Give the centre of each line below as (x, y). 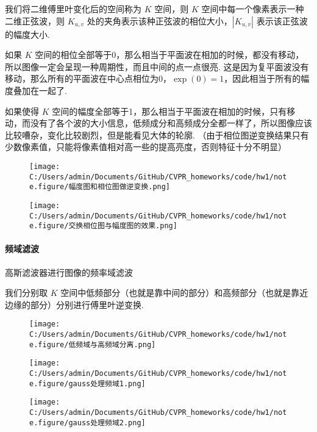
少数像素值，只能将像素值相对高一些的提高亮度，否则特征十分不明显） (146, 147)
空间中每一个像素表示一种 (253, 9)
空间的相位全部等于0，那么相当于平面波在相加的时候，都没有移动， (169, 55)
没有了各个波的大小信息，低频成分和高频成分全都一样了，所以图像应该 (171, 123)
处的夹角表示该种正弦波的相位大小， (159, 20)
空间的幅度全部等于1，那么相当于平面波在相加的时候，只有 (169, 111)
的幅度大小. (27, 34)
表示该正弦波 (282, 20)
